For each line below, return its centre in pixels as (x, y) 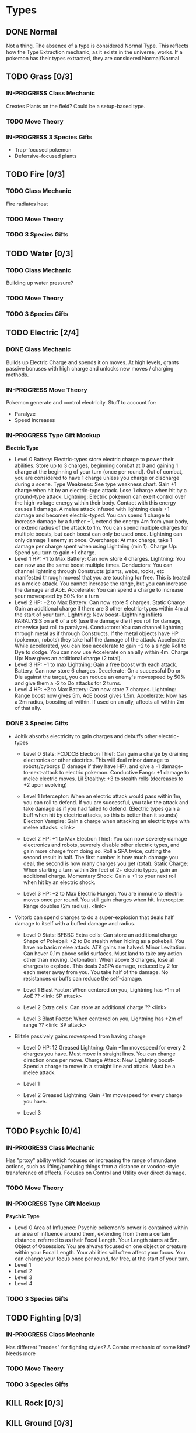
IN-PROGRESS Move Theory (47, 390)
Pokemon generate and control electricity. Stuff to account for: (81, 402)
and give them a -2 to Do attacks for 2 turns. (68, 683)
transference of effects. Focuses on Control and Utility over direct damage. (96, 1173)
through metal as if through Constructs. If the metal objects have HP (97, 633)
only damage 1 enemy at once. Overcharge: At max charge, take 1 (93, 540)
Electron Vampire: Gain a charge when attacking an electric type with (106, 821)
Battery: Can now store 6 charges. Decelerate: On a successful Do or (97, 671)
